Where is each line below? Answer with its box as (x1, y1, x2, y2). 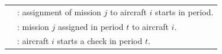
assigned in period (57, 20, 124, 32)
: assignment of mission (17, 5, 101, 18)
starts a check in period (57, 35, 143, 47)
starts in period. (155, 5, 214, 18)
